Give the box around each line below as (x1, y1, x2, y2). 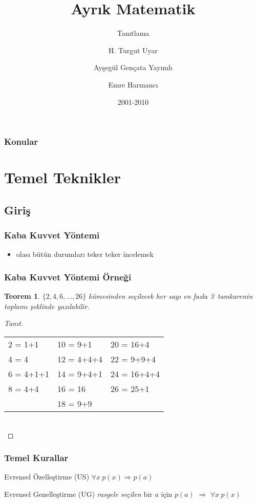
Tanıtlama (117, 28, 149, 38)
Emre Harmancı (108, 79, 158, 90)
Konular (4, 135, 38, 148)
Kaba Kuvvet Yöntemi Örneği (4, 270, 132, 283)
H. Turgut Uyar (108, 45, 158, 55)
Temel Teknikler (4, 167, 121, 188)
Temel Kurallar (4, 451, 69, 464)
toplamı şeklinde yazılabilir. (4, 300, 90, 311)
